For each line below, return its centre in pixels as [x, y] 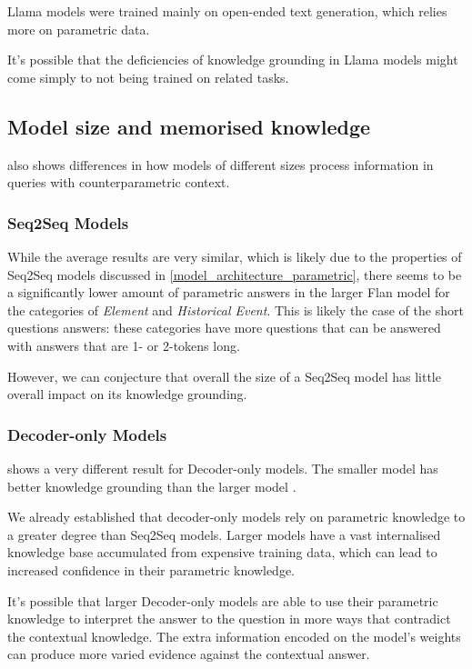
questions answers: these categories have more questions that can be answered [224, 328]
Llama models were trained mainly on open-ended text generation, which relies [227, 11]
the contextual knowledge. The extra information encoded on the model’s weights [234, 636]
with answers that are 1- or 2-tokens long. [124, 345]
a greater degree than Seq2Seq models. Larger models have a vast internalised [224, 534]
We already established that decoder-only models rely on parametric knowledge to [236, 517]
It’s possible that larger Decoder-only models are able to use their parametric [223, 600]
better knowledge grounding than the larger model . [152, 486]
